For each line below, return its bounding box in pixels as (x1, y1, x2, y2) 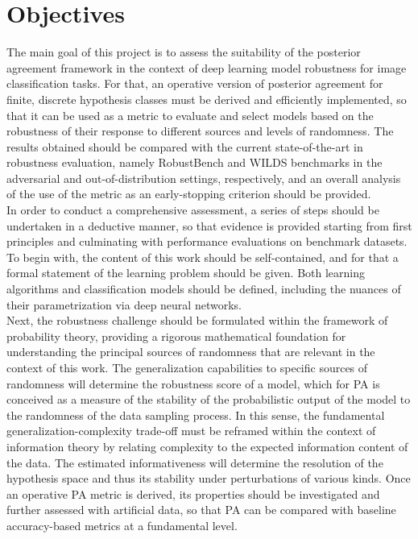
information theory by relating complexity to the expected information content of (6, 437, 408, 454)
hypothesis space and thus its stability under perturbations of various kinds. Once (6, 470, 411, 487)
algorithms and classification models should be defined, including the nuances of (6, 280, 401, 297)
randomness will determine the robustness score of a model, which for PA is (6, 375, 380, 392)
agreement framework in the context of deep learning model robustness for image (6, 59, 407, 76)
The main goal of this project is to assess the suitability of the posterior (6, 44, 361, 60)
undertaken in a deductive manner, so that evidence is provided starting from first (6, 217, 412, 234)
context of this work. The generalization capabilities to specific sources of (6, 359, 368, 375)
